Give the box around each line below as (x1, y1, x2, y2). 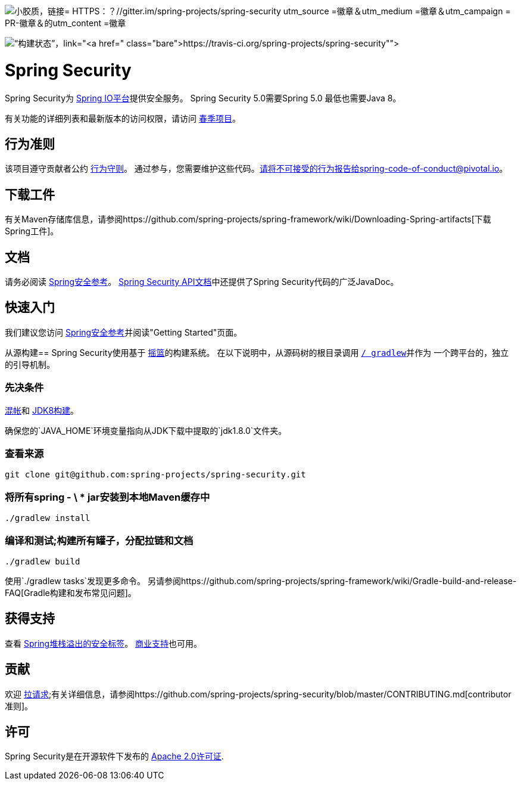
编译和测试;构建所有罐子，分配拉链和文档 (5, 534, 194, 547)
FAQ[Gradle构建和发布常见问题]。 (5, 587, 136, 598)
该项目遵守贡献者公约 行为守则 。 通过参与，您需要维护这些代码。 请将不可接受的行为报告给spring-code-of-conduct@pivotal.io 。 (5, 163, 508, 174)
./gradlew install (5, 513, 91, 523)
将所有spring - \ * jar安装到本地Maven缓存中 (5, 491, 210, 503)
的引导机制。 (5, 359, 55, 370)
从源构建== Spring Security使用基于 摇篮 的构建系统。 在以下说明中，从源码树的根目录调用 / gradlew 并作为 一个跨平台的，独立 (5, 347, 509, 358)
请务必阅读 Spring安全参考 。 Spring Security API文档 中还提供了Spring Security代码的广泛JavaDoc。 (5, 277, 399, 287)
